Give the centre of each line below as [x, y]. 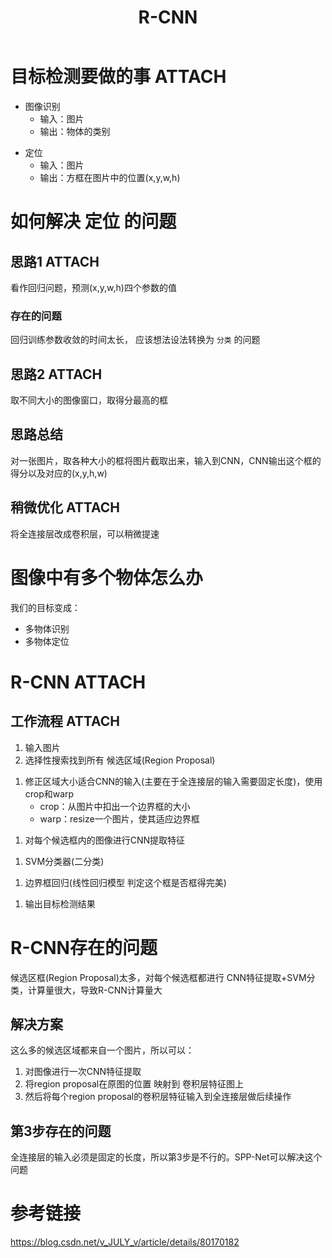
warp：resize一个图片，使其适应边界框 [119, 818]
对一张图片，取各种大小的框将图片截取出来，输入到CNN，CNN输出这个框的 [166, 460]
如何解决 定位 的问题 [93, 222]
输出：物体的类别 [75, 131]
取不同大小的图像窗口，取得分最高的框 [89, 400]
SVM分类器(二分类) [64, 861]
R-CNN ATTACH [78, 682]
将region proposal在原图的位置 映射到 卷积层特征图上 [134, 1084]
